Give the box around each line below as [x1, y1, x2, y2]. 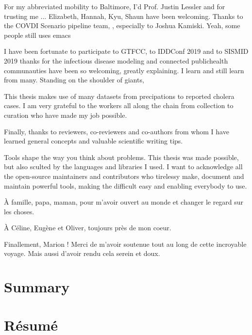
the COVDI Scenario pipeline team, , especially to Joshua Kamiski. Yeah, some [4, 20, 240, 31]
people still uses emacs [4, 30, 71, 40]
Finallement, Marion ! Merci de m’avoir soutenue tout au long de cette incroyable [4, 239, 247, 249]
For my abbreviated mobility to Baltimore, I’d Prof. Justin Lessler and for [4, 1, 225, 11]
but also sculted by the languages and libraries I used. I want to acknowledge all [4, 161, 243, 172]
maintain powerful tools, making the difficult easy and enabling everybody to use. [4, 180, 247, 191]
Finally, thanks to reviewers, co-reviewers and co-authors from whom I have [4, 126, 229, 136]
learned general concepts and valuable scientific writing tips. [4, 136, 183, 146]
